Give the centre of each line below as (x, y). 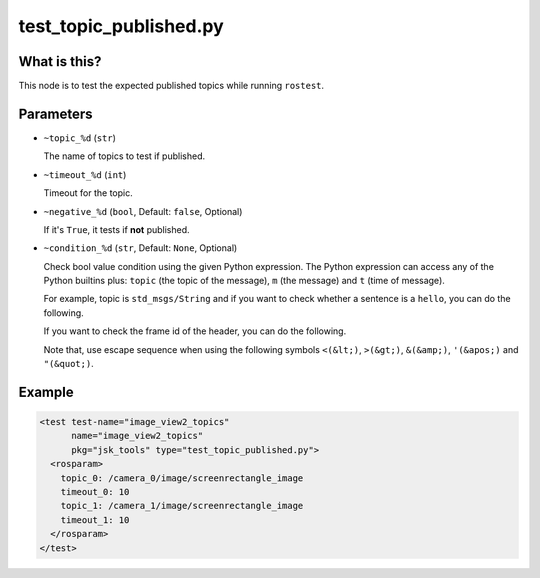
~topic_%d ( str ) (80, 137)
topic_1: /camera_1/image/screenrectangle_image (182, 506)
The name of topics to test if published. (124, 156)
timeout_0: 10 (95, 491)
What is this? (60, 61)
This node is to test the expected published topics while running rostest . (171, 86)
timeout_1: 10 (95, 519)
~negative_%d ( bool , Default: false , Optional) (143, 211)
